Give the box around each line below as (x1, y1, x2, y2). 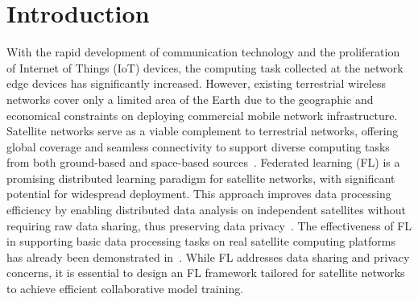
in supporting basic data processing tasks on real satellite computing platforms (6, 233, 396, 250)
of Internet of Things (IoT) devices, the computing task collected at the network (6, 59, 404, 76)
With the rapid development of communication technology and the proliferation (6, 43, 400, 60)
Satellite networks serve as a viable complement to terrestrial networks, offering (6, 122, 399, 139)
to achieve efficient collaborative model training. (6, 280, 244, 297)
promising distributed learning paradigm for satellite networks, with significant (6, 169, 395, 186)
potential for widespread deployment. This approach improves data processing (6, 185, 391, 202)
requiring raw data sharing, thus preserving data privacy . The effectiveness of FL (6, 217, 412, 234)
